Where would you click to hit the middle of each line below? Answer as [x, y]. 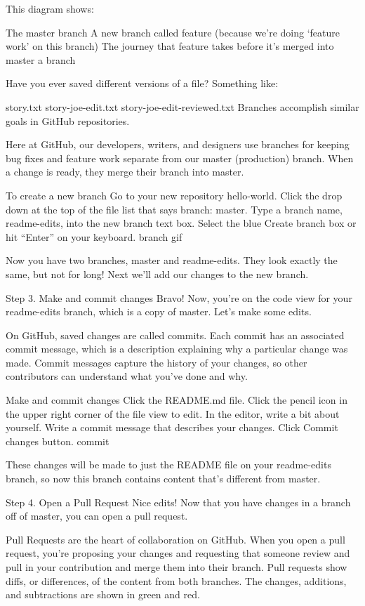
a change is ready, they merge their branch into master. [125, 172]
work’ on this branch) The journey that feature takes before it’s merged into [170, 46]
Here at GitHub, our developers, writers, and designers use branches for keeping [178, 144]
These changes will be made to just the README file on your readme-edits [168, 465]
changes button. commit [58, 441]
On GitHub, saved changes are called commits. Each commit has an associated [175, 335]
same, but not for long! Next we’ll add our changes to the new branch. [157, 274]
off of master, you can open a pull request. [97, 516]
